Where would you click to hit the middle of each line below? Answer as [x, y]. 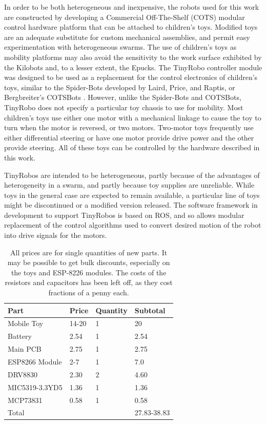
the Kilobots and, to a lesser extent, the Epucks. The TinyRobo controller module [133, 67]
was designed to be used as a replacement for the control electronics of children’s [131, 77]
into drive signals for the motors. [56, 235]
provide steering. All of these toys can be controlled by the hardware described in [132, 147]
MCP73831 [25, 400]
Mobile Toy [26, 323]
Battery [20, 336]
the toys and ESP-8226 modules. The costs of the [89, 272]
